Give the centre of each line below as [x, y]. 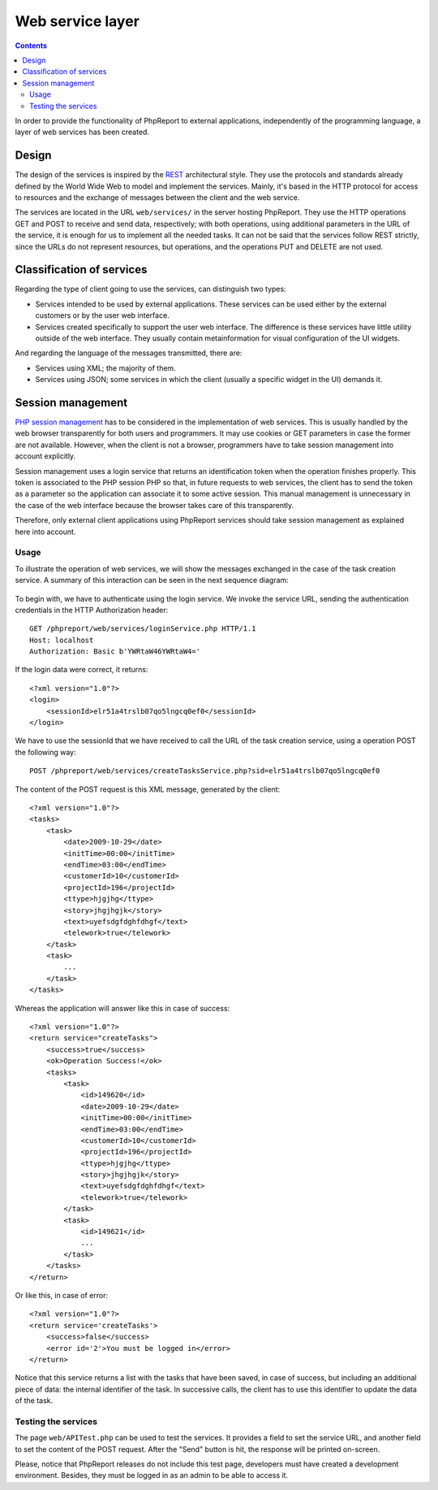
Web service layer [77, 21]
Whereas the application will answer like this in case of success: [122, 1008]
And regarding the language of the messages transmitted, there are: [129, 353]
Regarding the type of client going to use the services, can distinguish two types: [151, 289]
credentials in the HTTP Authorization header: [92, 610]
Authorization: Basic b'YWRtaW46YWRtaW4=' [115, 652]
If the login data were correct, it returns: [82, 670]
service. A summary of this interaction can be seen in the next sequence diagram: [152, 580]
